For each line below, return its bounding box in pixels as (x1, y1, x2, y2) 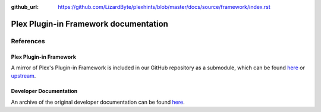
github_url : (11, 4, 39, 10)
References (11, 37, 45, 45)
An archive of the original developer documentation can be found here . (11, 98, 185, 105)
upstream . (11, 72, 36, 79)
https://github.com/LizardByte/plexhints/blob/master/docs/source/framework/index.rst (58, 4, 270, 10)
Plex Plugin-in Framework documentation (11, 18, 169, 29)
